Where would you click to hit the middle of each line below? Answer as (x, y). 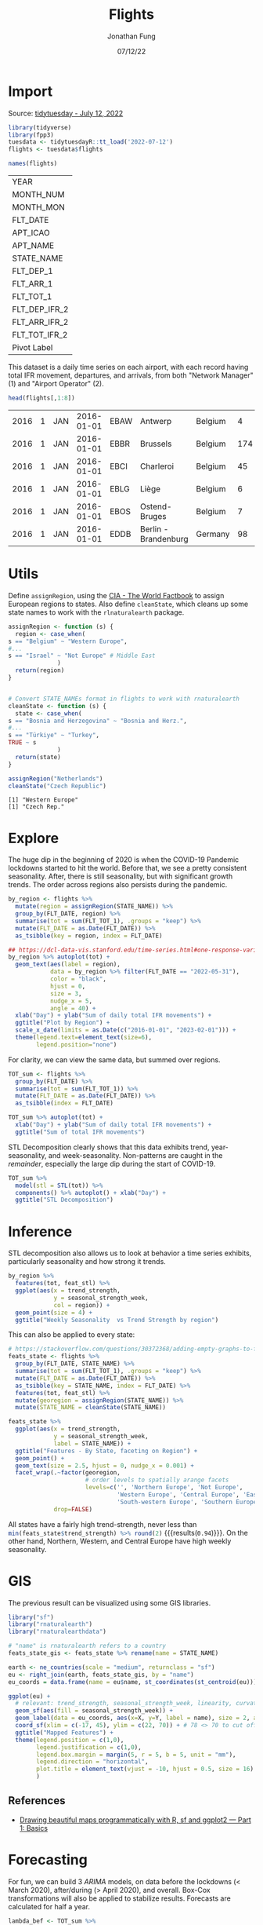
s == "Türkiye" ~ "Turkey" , (54, 736)
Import (31, 91)
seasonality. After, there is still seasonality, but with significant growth (121, 876)
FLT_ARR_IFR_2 (40, 322)
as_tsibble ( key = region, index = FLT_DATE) (89, 936)
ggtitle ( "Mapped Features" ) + (64, 1733)
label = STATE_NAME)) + (92, 1443)
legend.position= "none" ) (77, 1045)
